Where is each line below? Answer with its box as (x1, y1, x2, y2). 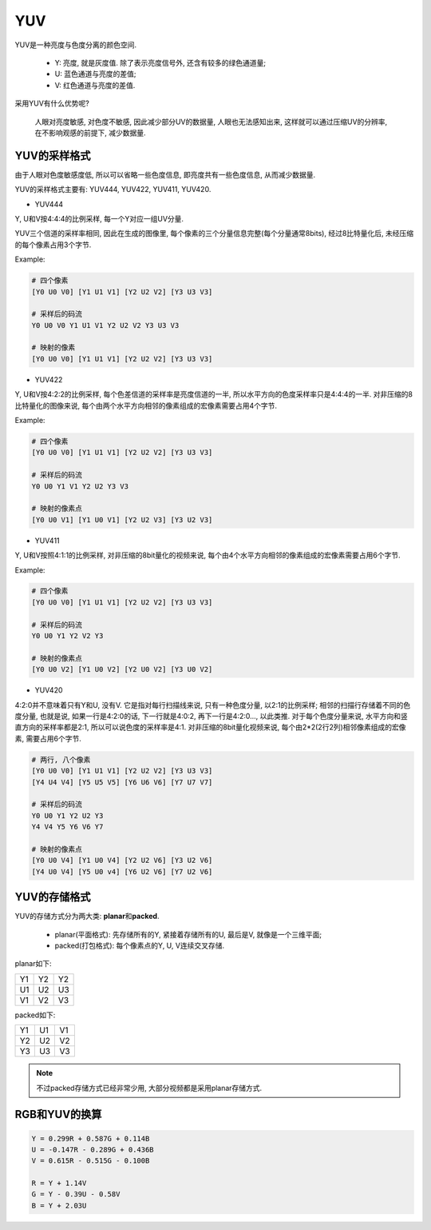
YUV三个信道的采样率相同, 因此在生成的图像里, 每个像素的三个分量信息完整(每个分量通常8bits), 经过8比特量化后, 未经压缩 (14, 229, 414, 238)
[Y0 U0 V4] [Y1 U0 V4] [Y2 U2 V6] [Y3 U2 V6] (31, 856, 213, 865)
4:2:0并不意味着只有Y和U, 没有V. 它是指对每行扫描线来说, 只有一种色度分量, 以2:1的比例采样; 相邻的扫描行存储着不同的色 (14, 700, 411, 709)
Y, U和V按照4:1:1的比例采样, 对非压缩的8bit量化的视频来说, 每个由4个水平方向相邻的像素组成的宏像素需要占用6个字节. (14, 550, 401, 560)
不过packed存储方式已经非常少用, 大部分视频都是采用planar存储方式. (36, 1083, 263, 1092)
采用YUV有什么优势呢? (14, 98, 89, 108)
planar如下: (14, 959, 52, 968)
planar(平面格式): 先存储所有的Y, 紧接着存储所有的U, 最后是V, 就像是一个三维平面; (54, 929, 322, 939)
